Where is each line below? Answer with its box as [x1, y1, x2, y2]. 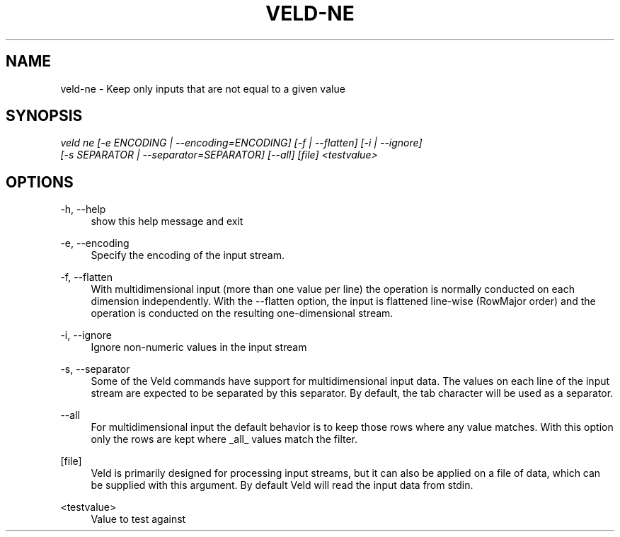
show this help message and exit [91, 215, 243, 228]
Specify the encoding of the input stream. [91, 249, 285, 262]
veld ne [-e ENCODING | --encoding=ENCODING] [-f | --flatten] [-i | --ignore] [60, 137, 423, 149]
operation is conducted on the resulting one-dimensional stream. [91, 307, 394, 320]
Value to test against [91, 513, 186, 526]
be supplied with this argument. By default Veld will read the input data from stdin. [91, 479, 473, 492]
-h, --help [60, 203, 106, 216]
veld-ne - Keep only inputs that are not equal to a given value [60, 82, 345, 95]
